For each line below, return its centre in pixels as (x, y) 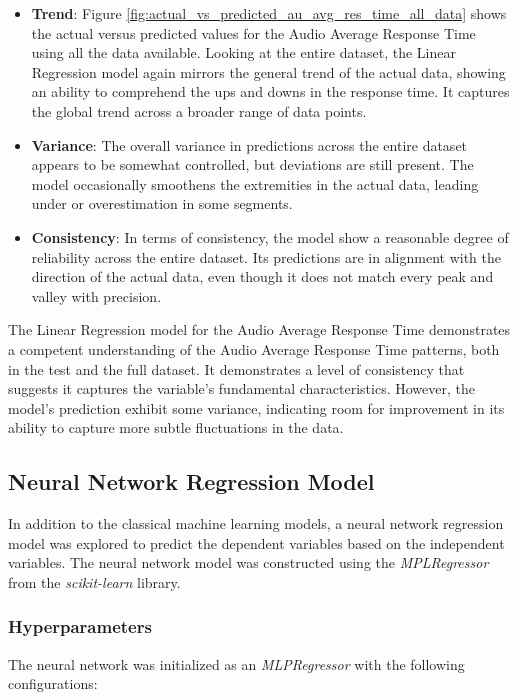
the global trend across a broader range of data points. (199, 110)
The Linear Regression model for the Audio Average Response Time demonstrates (259, 329)
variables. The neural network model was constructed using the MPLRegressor (248, 562)
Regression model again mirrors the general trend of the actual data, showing (268, 71)
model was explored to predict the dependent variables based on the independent (256, 542)
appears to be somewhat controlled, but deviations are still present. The (252, 164)
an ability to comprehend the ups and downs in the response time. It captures (270, 91)
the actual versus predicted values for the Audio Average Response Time (253, 32)
